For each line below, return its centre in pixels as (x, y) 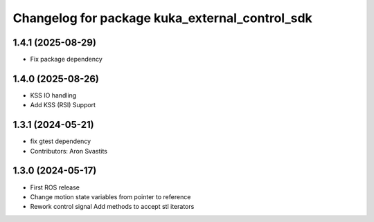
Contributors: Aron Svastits (69, 151)
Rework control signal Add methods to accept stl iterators (112, 207)
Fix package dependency (66, 59)
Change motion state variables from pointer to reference (110, 196)
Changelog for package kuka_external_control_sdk (163, 18)
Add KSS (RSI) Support (63, 105)
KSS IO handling (53, 95)
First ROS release (55, 187)
